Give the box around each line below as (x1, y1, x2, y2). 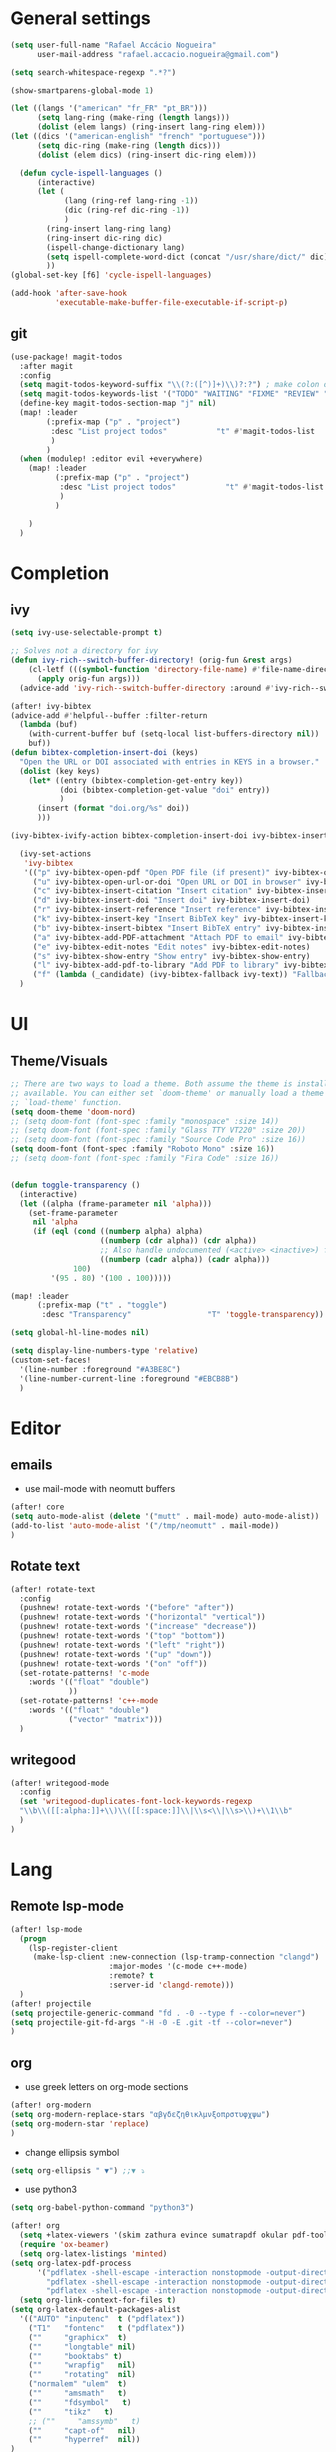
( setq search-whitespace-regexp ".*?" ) (10, 67, 177, 77)
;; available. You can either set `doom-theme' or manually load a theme (10, 1088, 325, 1098)
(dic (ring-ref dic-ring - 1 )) (63, 205, 190, 216)
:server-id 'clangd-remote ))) (108, 1980, 235, 1990)
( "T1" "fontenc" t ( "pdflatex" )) (28, 2323, 186, 2333)
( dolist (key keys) (19, 766, 101, 776)
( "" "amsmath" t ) (28, 2388, 128, 2399)
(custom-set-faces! (10, 1355, 92, 1365)
